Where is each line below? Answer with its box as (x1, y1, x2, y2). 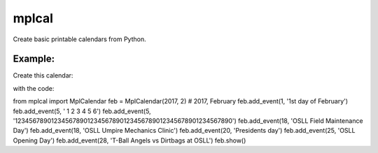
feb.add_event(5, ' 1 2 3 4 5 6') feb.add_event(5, (13, 107, 151, 115)
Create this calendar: (13, 71, 73, 80)
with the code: (13, 84, 55, 92)
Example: (13, 53, 55, 65)
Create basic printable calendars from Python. (13, 35, 146, 43)
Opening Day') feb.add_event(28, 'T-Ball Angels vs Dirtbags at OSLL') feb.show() (13, 136, 246, 145)
